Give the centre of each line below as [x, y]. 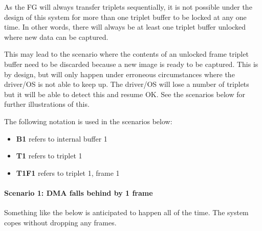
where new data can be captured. [56, 37]
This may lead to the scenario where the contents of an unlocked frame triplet [126, 54]
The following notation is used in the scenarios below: [88, 121]
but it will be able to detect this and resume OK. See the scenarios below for [125, 94]
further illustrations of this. [47, 104]
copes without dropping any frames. [60, 222]
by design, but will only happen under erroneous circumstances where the [119, 74]
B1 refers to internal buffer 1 [62, 138]
